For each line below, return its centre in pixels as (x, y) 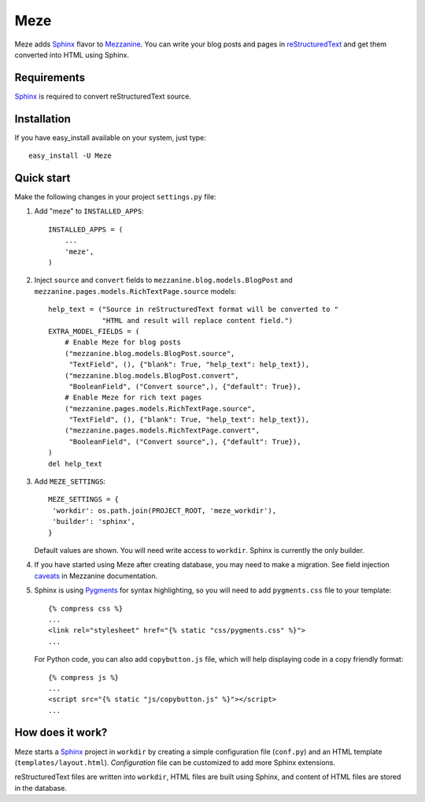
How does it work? (61, 733)
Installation (42, 119)
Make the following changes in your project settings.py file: (115, 197)
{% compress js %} (84, 677)
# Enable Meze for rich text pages (133, 397)
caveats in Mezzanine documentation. (96, 576)
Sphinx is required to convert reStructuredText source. (103, 96)
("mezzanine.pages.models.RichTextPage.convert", (162, 431)
